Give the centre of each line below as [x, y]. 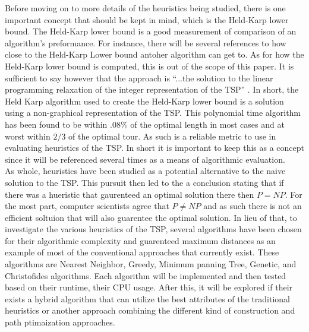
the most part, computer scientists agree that [87, 206]
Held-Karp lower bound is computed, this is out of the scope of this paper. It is [149, 66]
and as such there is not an [253, 206]
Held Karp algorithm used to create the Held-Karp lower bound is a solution [144, 101]
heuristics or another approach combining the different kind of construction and [150, 310]
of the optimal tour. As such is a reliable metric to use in [172, 136]
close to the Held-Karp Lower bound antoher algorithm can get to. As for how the [154, 54]
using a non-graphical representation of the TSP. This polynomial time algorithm [153, 113]
